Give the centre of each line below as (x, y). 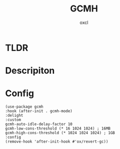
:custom (13, 120)
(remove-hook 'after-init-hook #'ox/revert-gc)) (57, 142)
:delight (14, 116)
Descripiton (30, 71)
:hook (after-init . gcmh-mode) (39, 111)
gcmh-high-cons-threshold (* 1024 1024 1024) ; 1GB (60, 133)
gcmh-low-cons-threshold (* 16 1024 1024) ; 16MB (58, 129)
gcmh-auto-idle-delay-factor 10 (39, 124)
